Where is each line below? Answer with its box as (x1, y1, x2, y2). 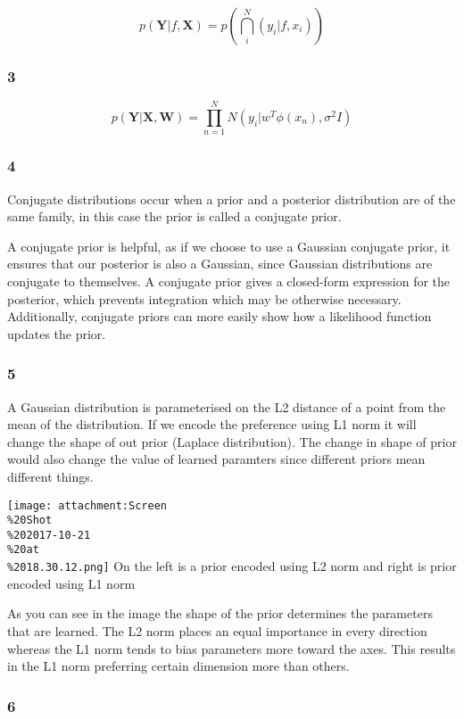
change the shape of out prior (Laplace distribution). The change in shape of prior (7, 432, 457, 450)
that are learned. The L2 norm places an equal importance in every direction (7, 621, 427, 640)
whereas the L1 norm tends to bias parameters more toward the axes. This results (7, 639, 456, 657)
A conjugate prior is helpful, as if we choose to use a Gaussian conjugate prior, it (7, 236, 451, 255)
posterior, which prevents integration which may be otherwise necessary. (7, 289, 402, 308)
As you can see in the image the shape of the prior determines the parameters (7, 604, 433, 623)
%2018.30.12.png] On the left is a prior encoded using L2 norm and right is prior (7, 557, 457, 575)
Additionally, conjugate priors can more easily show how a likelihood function (7, 307, 432, 326)
